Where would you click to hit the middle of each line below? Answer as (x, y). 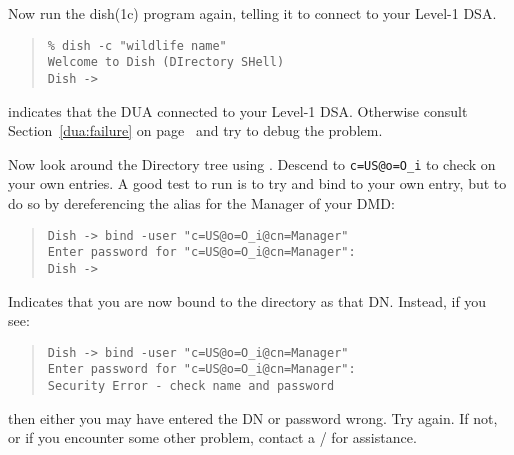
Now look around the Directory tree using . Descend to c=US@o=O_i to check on (252, 163)
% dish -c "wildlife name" (137, 45)
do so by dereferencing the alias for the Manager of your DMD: (201, 203)
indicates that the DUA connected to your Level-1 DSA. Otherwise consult (238, 110)
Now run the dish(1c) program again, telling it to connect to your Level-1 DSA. (252, 13)
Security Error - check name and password (191, 386)
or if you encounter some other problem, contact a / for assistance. (212, 437)
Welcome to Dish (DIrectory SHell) (166, 62)
